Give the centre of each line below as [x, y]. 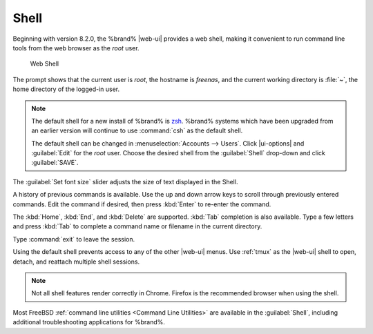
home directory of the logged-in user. [66, 89]
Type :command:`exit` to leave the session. [74, 239]
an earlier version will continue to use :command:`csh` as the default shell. [137, 130]
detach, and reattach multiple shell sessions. [76, 262]
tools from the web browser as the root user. [76, 48]
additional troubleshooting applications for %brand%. [89, 322]
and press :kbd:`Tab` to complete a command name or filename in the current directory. [137, 226]
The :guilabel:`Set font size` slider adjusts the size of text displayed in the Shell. [125, 181]
